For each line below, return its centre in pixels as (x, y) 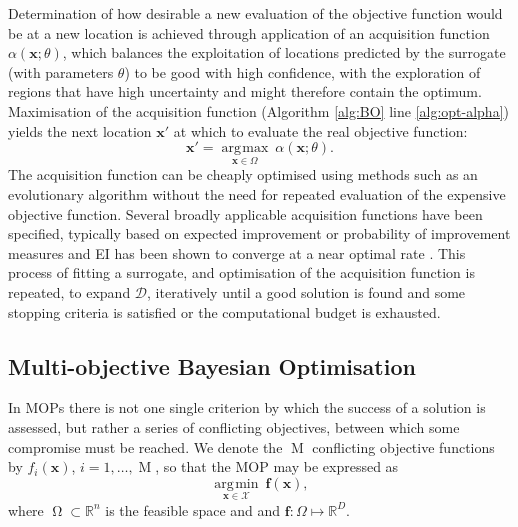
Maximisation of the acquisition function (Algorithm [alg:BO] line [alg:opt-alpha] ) (258, 110)
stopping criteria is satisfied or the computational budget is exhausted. (224, 311)
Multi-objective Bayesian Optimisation (212, 365)
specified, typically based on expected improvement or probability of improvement (259, 233)
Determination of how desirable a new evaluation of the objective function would (255, 13)
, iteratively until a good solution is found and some (306, 291)
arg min (236, 483)
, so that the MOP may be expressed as (277, 466)
